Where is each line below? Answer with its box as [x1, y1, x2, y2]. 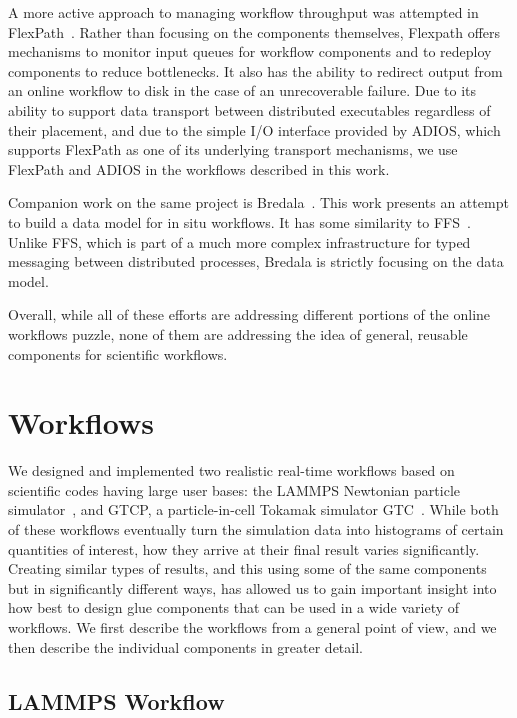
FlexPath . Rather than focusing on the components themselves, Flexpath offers [8, 21, 501, 42]
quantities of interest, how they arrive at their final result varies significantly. [8, 538, 480, 559]
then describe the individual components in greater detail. [8, 636, 363, 657]
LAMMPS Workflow [8, 685, 225, 716]
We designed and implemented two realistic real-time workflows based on [8, 460, 455, 481]
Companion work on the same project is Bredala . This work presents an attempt [8, 192, 509, 213]
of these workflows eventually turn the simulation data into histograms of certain [8, 519, 504, 539]
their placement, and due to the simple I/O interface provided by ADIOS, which [8, 119, 501, 140]
